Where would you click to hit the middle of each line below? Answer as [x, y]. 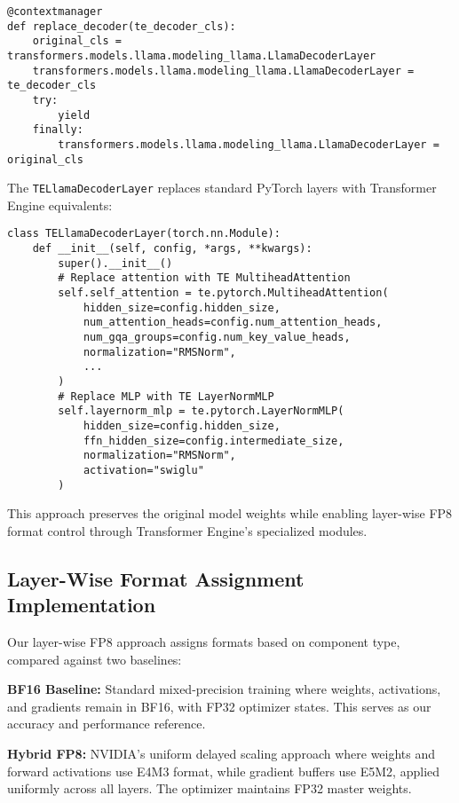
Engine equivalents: [60, 205]
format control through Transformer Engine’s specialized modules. [187, 530]
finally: [58, 130]
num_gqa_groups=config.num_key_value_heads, [217, 338]
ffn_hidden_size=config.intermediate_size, [214, 441]
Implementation [82, 605]
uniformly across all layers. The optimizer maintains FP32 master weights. [210, 788]
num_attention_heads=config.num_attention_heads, [233, 323]
